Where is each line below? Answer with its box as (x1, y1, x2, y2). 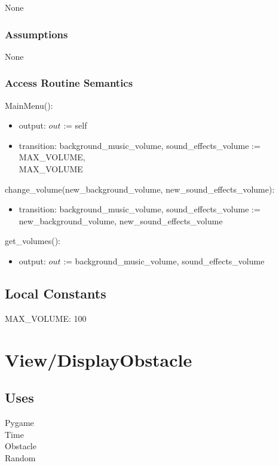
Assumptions (5, 26, 68, 41)
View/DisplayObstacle (5, 347, 192, 371)
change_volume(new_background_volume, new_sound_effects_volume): (5, 182, 275, 195)
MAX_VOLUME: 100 (5, 312, 87, 324)
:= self (63, 119, 87, 132)
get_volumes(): (5, 234, 61, 247)
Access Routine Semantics (5, 75, 133, 90)
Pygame (5, 416, 34, 428)
